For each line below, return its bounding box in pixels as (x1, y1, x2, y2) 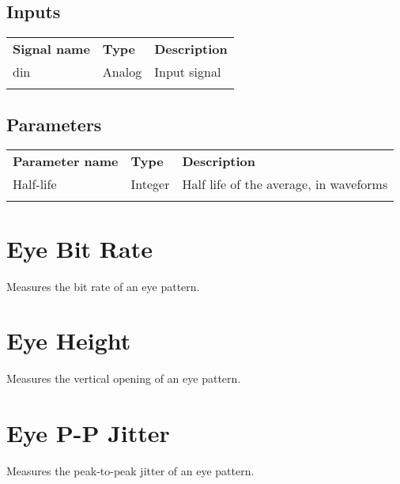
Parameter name (13, 152, 119, 171)
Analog (102, 62, 142, 81)
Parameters (6, 112, 102, 136)
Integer (130, 175, 170, 194)
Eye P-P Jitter (6, 417, 170, 449)
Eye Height (6, 324, 131, 357)
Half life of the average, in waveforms (182, 175, 388, 194)
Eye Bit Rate (6, 232, 153, 264)
